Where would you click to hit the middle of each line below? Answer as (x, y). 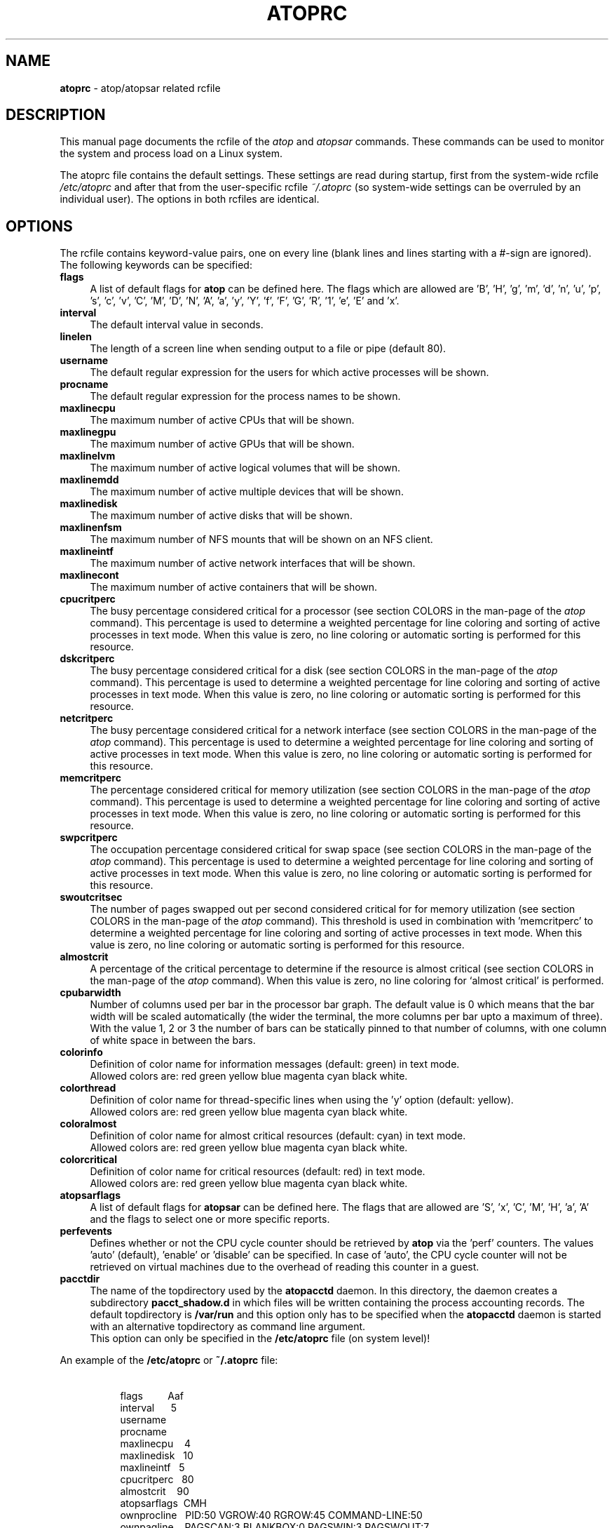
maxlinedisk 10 (157, 1456)
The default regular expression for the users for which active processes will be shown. (289, 373)
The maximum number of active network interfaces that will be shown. (253, 563)
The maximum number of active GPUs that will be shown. (222, 444)
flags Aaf (152, 1396)
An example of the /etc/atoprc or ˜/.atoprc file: (169, 1360)
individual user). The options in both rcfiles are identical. (190, 199)
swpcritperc (89, 838)
